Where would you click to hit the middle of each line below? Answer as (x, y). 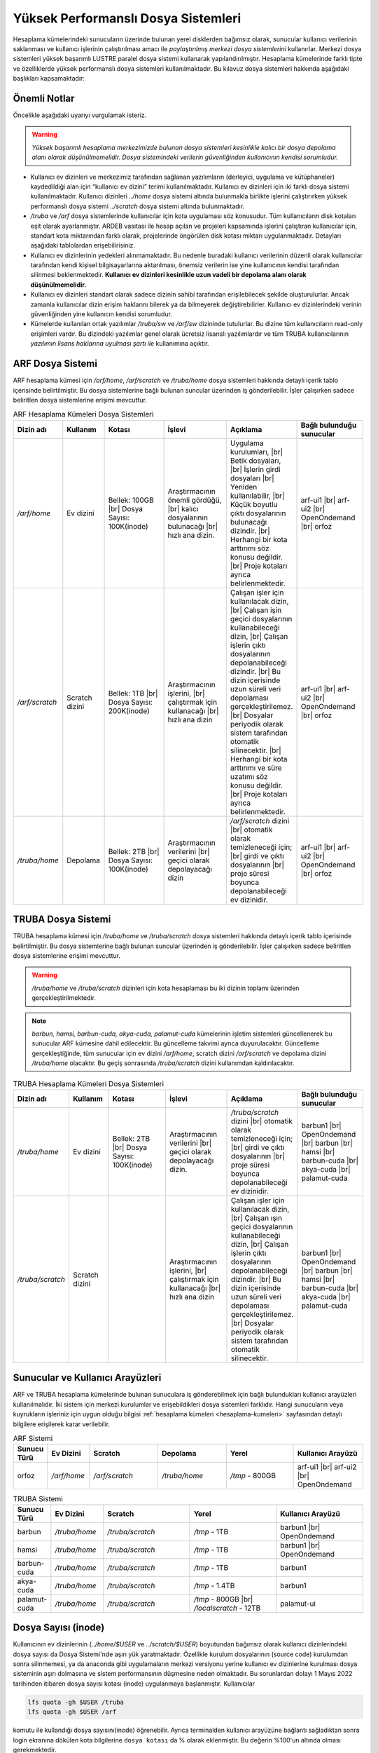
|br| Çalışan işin (256, 610)
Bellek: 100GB (131, 500)
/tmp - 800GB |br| (223, 1599)
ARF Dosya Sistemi (55, 364)
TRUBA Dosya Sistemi (62, 920)
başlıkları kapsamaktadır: (49, 79)
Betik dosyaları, (255, 461)
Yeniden (244, 487)
